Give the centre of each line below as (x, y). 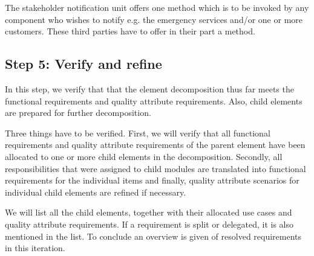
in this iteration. (35, 248)
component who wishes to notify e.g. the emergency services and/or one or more (154, 19)
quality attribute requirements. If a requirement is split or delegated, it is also (149, 224)
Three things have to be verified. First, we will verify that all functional (138, 133)
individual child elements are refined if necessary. (96, 192)
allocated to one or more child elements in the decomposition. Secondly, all (144, 156)
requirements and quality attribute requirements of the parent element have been (155, 145)
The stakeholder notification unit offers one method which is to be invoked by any (157, 7)
